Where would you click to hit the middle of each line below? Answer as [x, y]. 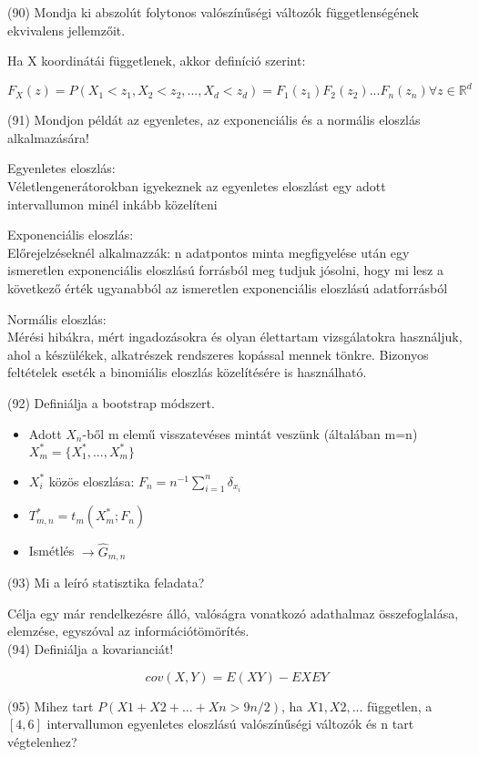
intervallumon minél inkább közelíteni [112, 204]
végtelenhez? [42, 741]
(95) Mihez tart [51, 706]
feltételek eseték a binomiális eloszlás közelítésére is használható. [187, 372]
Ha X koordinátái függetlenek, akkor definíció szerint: [157, 61]
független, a [400, 706]
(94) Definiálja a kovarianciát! [91, 648]
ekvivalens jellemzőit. [66, 30]
